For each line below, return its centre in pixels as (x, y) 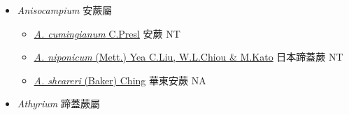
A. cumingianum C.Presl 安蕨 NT (107, 33)
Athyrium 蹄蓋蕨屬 (58, 103)
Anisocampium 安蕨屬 (65, 10)
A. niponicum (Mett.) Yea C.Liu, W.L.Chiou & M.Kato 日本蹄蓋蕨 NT (188, 57)
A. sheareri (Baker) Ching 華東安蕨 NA (120, 80)
